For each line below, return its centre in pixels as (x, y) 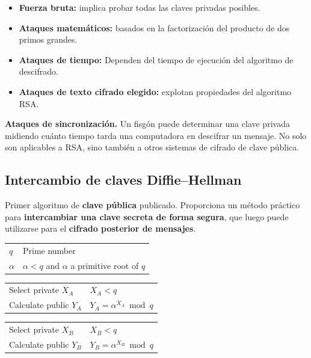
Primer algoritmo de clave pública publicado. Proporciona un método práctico (152, 205)
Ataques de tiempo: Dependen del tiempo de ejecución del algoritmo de (156, 59)
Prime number (49, 250)
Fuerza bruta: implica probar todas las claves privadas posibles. (140, 7)
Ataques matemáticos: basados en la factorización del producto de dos (154, 27)
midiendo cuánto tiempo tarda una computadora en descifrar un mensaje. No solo (156, 135)
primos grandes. (48, 39)
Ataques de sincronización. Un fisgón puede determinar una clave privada (147, 124)
